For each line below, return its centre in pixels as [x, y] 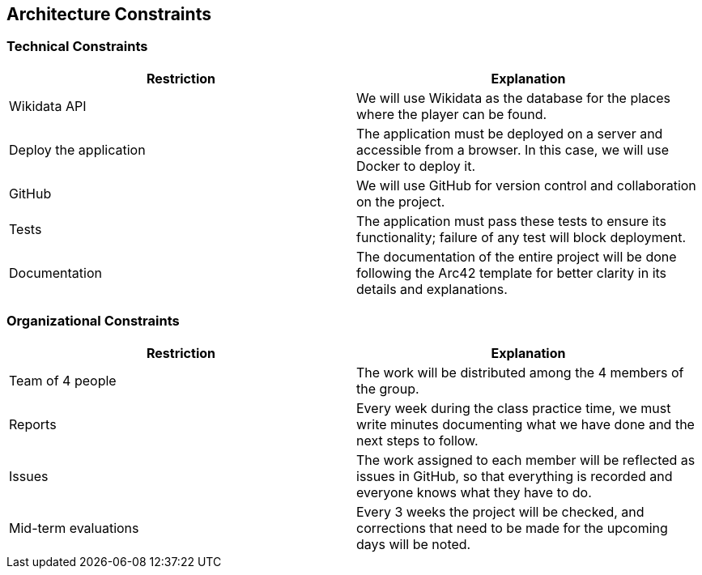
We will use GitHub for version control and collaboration [526, 185]
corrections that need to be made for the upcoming [512, 528]
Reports [33, 424]
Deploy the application [77, 149]
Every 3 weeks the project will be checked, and [500, 511]
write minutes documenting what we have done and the [525, 424]
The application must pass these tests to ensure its [511, 221]
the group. [388, 388]
